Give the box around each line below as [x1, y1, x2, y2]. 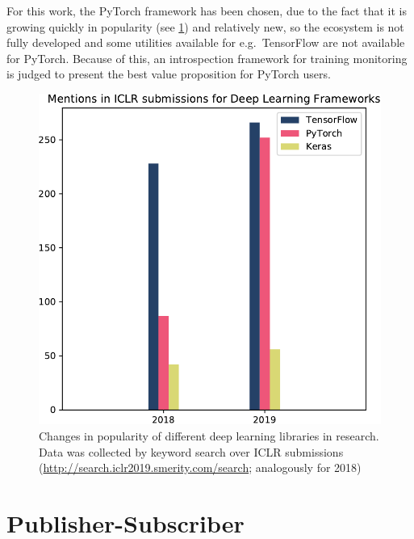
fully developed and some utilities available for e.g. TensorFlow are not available [6, 34, 405, 51]
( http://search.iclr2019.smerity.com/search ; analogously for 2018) [39, 459, 362, 476]
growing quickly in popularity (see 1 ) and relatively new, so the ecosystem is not [6, 18, 404, 35]
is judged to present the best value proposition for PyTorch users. [6, 65, 331, 82]
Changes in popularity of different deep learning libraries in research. [39, 427, 379, 444]
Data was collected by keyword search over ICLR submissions [39, 443, 344, 460]
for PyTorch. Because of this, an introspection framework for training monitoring [6, 49, 408, 66]
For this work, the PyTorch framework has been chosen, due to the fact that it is [6, 2, 407, 19]
